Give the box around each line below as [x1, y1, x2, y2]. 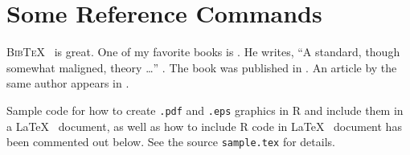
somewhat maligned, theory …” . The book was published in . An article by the [6, 59, 397, 75]
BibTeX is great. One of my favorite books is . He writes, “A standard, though [6, 43, 400, 60]
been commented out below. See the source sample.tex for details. [6, 133, 335, 150]
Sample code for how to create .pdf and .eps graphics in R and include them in [6, 101, 404, 118]
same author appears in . [6, 75, 129, 92]
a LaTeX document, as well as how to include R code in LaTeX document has [6, 117, 402, 134]
